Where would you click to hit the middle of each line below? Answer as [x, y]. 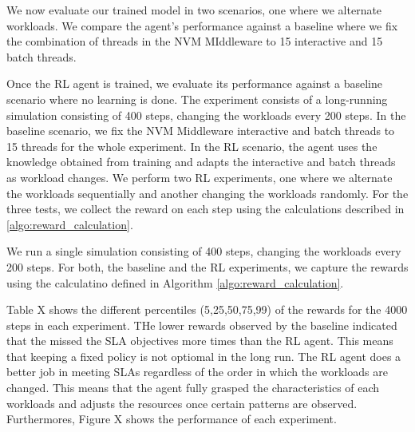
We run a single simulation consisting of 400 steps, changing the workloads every [204, 251]
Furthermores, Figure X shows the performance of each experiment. [172, 419]
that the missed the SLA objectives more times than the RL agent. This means [200, 341]
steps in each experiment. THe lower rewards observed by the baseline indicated [202, 325]
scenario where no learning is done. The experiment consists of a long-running [197, 99]
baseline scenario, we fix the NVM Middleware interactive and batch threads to [201, 131]
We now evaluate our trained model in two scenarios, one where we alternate [194, 10]
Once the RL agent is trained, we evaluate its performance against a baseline [194, 83]
